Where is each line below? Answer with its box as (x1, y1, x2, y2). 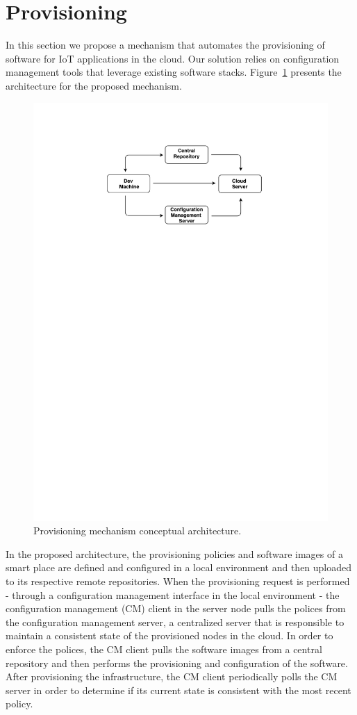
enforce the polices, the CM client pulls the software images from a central (6, 642, 322, 657)
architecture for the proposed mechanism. (6, 78, 182, 92)
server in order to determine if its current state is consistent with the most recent (6, 682, 351, 697)
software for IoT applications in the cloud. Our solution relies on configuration (6, 51, 340, 65)
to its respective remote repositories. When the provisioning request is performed (6, 574, 350, 589)
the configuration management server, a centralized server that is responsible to (6, 614, 344, 629)
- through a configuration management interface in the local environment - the (6, 587, 340, 602)
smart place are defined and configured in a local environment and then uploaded (6, 560, 352, 575)
